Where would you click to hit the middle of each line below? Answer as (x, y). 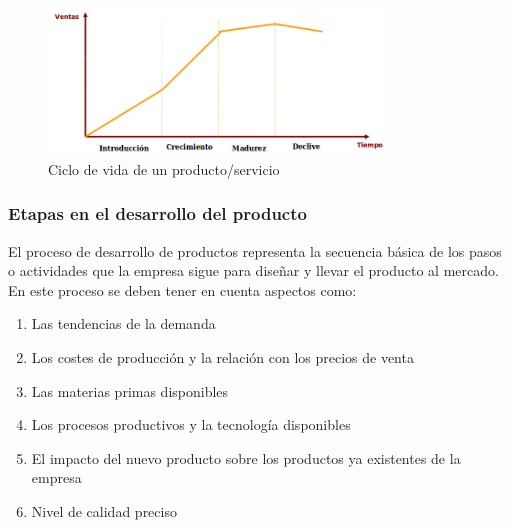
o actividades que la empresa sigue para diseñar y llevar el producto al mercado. (253, 270)
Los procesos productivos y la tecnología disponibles (191, 424)
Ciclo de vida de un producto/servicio (164, 168)
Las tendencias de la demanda (123, 323)
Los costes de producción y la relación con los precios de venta (222, 356)
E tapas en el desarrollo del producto (157, 213)
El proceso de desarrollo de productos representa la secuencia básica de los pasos (255, 250)
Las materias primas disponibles (130, 390)
